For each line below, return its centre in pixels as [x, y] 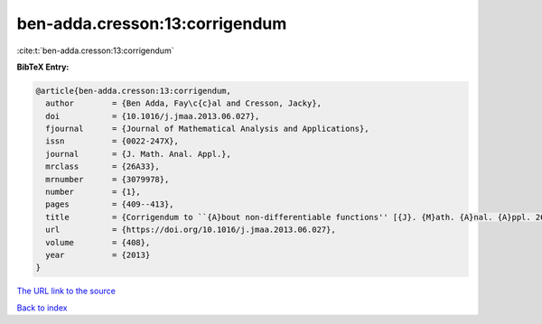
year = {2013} [98, 255]
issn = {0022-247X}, [112, 141]
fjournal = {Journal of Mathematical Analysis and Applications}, [207, 129]
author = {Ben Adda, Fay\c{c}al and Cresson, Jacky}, [184, 103]
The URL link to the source [66, 291]
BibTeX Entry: [43, 67]
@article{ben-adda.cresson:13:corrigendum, [134, 91]
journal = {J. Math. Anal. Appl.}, [139, 154]
